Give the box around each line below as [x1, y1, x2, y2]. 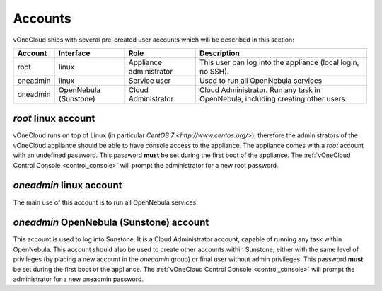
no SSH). [199, 66, 229, 76]
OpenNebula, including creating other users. [199, 93, 347, 103]
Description [199, 48, 240, 58]
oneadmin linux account [13, 179, 123, 191]
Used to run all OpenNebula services [199, 75, 322, 85]
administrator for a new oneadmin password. [13, 275, 144, 283]
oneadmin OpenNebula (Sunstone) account [13, 217, 209, 229]
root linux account [13, 113, 95, 125]
